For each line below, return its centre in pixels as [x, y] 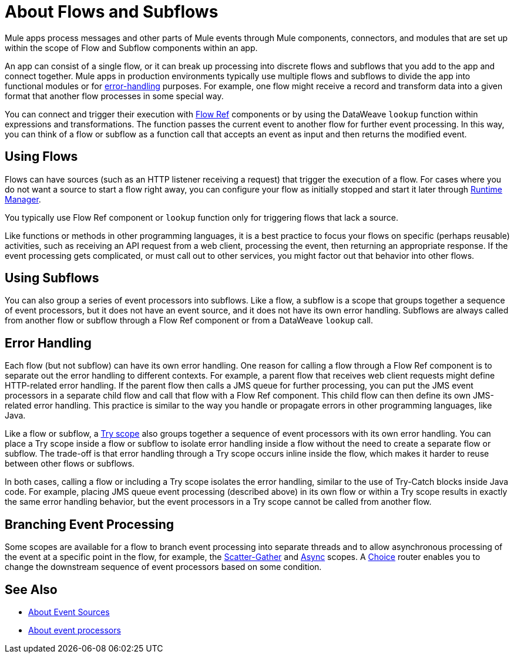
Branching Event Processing [90, 524]
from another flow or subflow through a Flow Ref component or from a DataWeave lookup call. [189, 320]
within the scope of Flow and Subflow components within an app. [131, 48]
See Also [31, 589]
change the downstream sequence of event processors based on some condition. [163, 567]
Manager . [23, 199]
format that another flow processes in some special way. [114, 96]
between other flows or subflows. [70, 464]
